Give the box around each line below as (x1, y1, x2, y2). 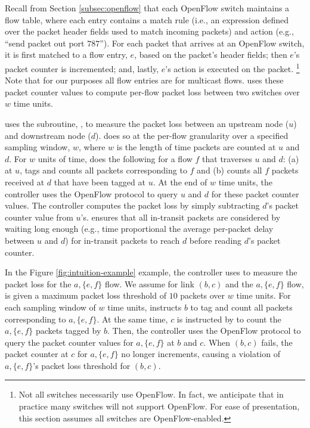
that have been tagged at (54, 175, 145, 188)
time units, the (218, 175, 272, 188)
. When (203, 336, 231, 348)
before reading (189, 234, 242, 246)
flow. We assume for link (105, 277, 194, 290)
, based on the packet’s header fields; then (134, 48, 287, 61)
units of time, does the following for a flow (38, 152, 193, 165)
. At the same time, (97, 312, 168, 325)
